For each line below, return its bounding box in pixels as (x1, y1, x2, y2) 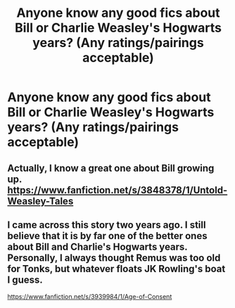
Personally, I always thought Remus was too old (7, 252, 221, 264)
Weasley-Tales (7, 195, 74, 207)
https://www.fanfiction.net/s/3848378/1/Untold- (7, 184, 228, 196)
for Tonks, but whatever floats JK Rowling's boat (7, 262, 226, 275)
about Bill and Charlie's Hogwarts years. (7, 240, 188, 252)
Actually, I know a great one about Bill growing (7, 162, 215, 174)
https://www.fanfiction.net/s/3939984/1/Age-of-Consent (7, 293, 172, 301)
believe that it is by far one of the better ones (7, 230, 208, 242)
